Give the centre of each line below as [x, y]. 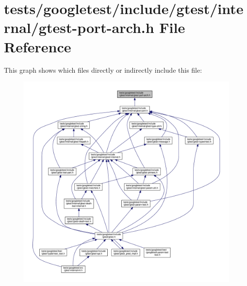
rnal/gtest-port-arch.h [79, 27]
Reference [38, 46]
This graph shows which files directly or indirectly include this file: [103, 70]
